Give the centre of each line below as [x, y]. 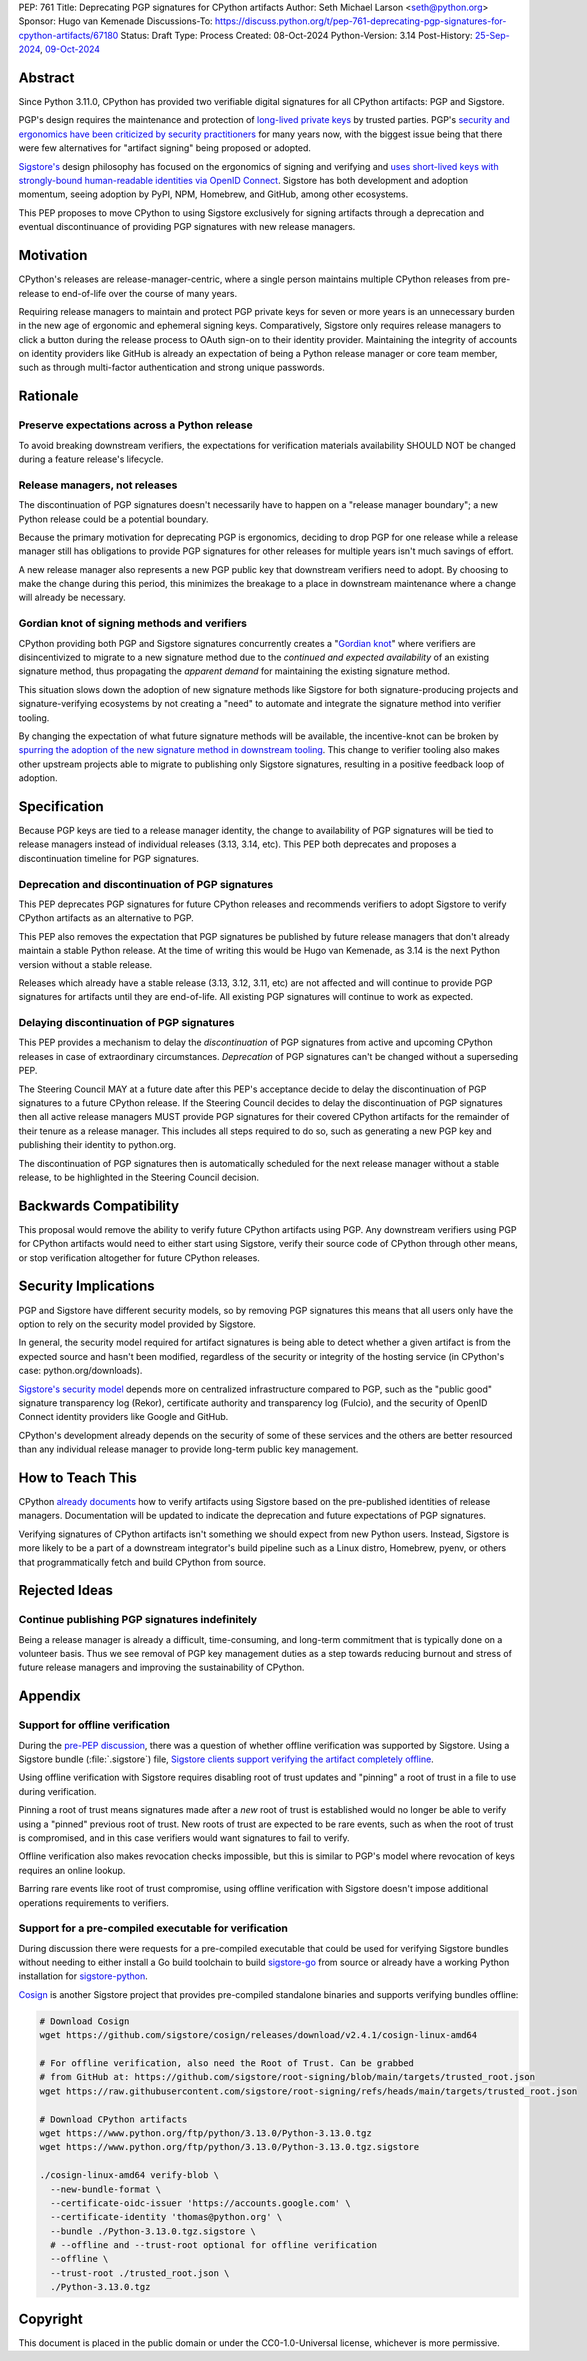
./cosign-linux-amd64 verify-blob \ [129, 2175]
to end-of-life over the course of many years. [144, 293]
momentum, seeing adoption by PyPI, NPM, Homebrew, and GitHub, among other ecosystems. [213, 194]
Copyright [51, 2318]
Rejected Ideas [66, 1590]
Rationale [48, 396]
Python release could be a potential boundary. [113, 519]
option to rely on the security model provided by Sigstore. [137, 1324]
